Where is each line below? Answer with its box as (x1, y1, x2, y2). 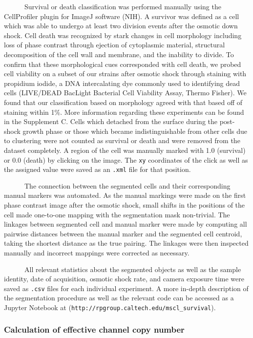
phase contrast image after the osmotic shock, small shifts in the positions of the (4, 200, 245, 210)
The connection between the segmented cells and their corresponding (24, 180, 231, 190)
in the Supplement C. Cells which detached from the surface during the (4, 116, 217, 127)
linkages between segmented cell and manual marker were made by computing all (4, 219, 247, 229)
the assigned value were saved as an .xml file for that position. (4, 164, 191, 174)
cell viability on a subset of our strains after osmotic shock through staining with (4, 68, 247, 79)
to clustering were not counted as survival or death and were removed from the (4, 135, 240, 146)
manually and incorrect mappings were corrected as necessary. (4, 247, 190, 257)
